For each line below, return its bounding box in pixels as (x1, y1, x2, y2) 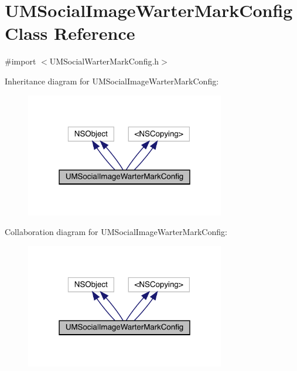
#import (5, 55, 36, 67)
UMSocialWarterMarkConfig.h (49, 55, 159, 67)
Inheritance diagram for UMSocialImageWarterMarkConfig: (5, 74, 219, 87)
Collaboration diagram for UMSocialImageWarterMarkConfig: (5, 226, 227, 238)
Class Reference (5, 21, 135, 45)
